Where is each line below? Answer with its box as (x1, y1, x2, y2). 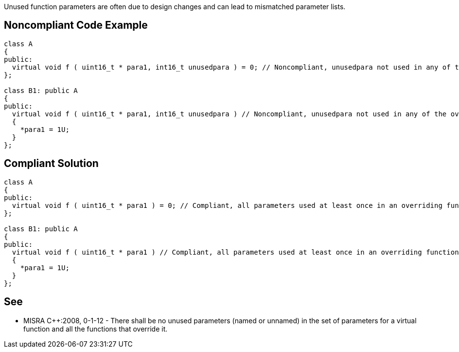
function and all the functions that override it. (23, 324, 168, 333)
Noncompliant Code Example (4, 19, 148, 32)
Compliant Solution (4, 157, 99, 170)
